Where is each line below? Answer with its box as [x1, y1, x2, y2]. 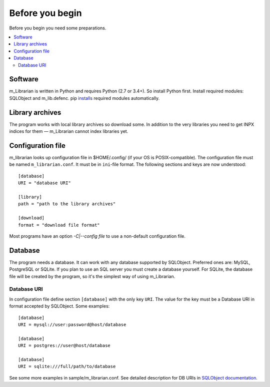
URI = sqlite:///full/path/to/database [18, 364, 116, 370]
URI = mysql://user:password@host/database [18, 322, 126, 327]
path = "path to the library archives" [18, 201, 116, 207]
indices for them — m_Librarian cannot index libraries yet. [9, 128, 128, 134]
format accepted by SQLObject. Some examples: [9, 303, 110, 309]
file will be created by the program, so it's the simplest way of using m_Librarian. [9, 273, 175, 279]
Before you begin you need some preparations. [9, 25, 106, 31]
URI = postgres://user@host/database [18, 343, 111, 349]
